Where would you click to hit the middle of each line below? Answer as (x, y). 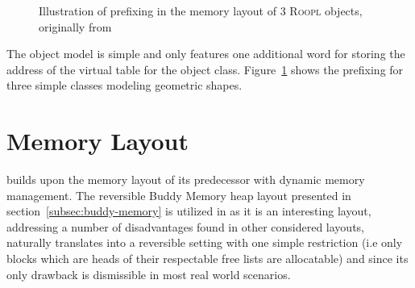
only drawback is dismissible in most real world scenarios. (149, 274)
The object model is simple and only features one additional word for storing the (206, 54)
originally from (75, 26)
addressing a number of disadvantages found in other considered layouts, (185, 226)
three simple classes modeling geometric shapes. (124, 85)
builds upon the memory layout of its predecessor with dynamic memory (186, 179)
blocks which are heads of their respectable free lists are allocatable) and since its (207, 259)
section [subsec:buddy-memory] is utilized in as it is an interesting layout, (189, 211)
